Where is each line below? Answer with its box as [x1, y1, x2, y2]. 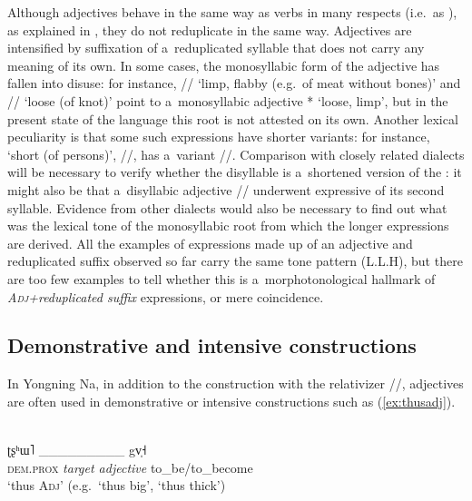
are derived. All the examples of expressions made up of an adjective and [7, 233, 413, 252]
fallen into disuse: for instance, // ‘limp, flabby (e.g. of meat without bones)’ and [7, 74, 461, 93]
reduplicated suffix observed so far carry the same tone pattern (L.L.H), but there [7, 251, 463, 270]
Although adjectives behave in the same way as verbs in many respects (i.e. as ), [7, 3, 457, 21]
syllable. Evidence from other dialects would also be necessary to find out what [7, 198, 447, 217]
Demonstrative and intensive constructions [7, 331, 417, 359]
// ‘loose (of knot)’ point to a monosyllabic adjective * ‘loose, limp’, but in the [7, 91, 448, 110]
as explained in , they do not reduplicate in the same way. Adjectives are [7, 20, 412, 39]
